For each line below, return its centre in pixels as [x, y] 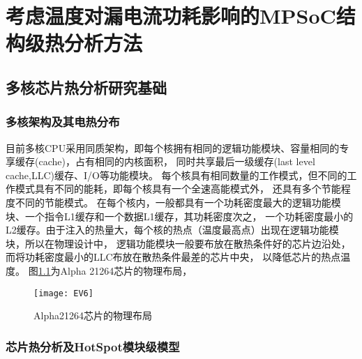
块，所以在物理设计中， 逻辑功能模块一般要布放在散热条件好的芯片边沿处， [178, 243]
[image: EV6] [63, 293]
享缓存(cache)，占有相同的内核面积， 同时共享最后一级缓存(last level [160, 161]
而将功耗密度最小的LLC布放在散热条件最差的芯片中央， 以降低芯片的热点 [173, 257]
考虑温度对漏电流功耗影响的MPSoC [171, 16]
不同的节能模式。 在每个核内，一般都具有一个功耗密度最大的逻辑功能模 [178, 202]
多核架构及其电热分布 [63, 122]
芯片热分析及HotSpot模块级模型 [93, 346]
